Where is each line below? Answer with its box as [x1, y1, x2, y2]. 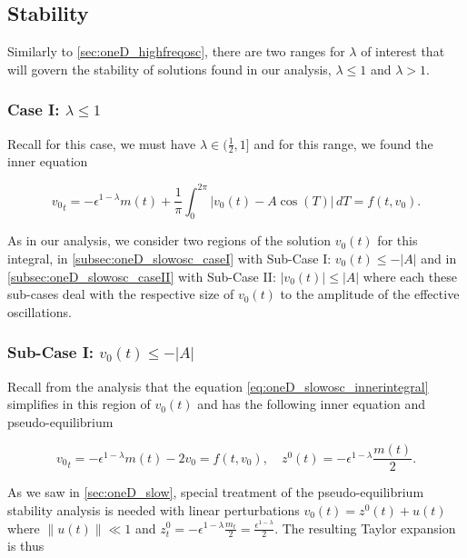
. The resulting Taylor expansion [274, 518, 456, 537]
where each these [363, 266, 457, 285]
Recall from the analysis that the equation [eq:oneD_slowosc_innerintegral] [7, 376, 429, 395]
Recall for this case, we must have [7, 134, 196, 153]
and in [421, 248, 457, 267]
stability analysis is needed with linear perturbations [7, 500, 300, 519]
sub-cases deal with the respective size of [7, 284, 234, 304]
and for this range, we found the [253, 134, 433, 153]
